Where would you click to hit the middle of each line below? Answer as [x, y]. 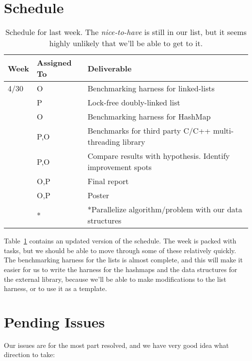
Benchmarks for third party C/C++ [149, 131]
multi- [223, 131]
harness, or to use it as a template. [55, 288]
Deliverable [110, 68]
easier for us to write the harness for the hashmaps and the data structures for [121, 269]
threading [104, 142]
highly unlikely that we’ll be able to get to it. [126, 43]
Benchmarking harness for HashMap [149, 117]
